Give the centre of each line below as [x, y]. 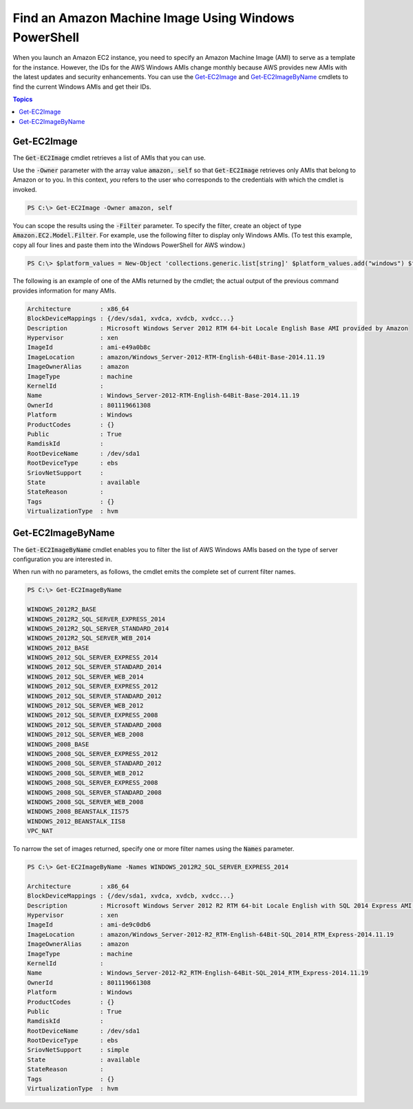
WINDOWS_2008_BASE [58, 744]
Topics [23, 99]
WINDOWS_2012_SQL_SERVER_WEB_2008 [85, 735]
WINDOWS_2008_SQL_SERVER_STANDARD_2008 [94, 792]
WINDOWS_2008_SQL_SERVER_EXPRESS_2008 [93, 783]
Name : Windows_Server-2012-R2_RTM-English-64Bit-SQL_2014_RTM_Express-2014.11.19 [198, 973]
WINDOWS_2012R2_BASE [62, 610]
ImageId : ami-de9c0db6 [89, 925]
